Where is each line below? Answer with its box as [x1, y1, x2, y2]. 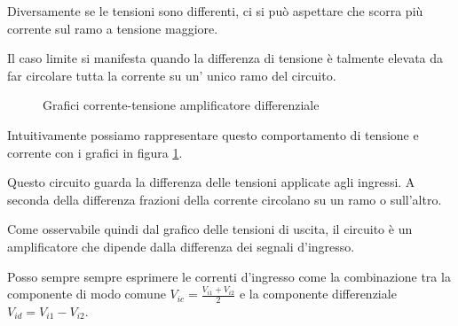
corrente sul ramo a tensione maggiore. [7, 19, 218, 37]
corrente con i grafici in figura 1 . [7, 143, 183, 161]
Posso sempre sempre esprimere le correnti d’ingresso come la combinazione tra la [7, 267, 451, 285]
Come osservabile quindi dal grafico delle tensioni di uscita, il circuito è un [7, 220, 413, 238]
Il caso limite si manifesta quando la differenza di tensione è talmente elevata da [7, 49, 444, 67]
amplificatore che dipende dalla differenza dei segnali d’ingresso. [7, 237, 355, 255]
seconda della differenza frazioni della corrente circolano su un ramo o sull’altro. [7, 190, 442, 208]
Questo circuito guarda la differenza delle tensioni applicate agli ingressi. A [7, 173, 415, 191]
